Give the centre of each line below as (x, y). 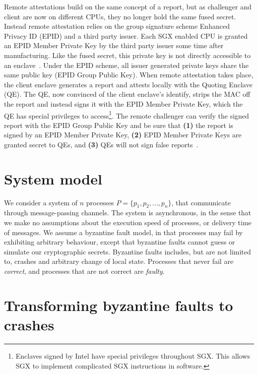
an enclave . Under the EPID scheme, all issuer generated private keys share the (127, 65)
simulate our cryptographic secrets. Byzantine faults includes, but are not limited (128, 251)
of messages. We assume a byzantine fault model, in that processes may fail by (124, 232)
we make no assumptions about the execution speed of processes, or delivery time (128, 222)
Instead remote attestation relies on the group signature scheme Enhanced (117, 26)
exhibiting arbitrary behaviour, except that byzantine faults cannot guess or (120, 242)
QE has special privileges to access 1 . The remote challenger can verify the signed (127, 115)
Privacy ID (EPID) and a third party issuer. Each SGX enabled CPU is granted (126, 35)
